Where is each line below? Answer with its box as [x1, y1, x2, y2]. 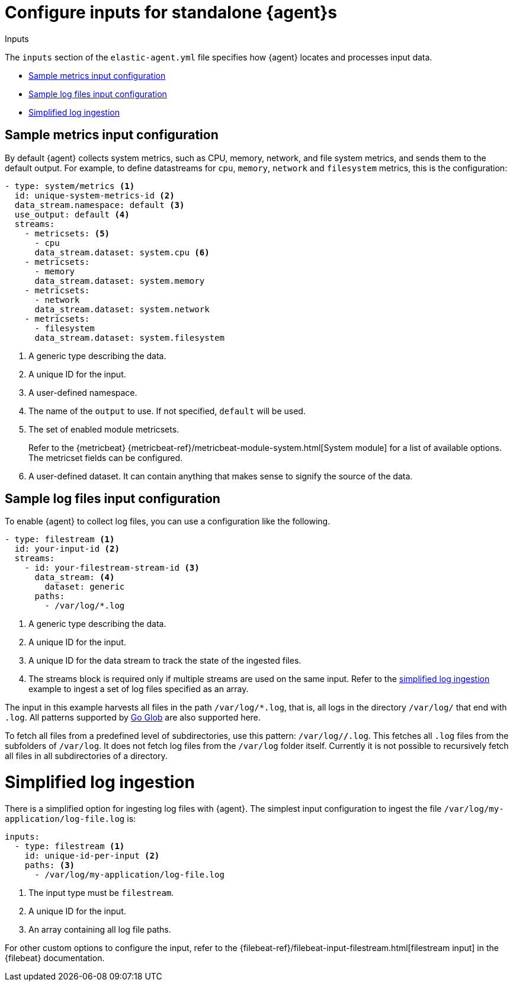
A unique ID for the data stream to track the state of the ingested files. [28, 655, 302, 666]
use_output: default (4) [14, 209, 130, 219]
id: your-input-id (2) [14, 544, 120, 554]
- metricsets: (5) [24, 228, 110, 238]
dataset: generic [44, 582, 125, 592]
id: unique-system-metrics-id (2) [14, 190, 175, 200]
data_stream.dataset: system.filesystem [34, 332, 225, 342]
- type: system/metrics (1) [5, 181, 135, 191]
